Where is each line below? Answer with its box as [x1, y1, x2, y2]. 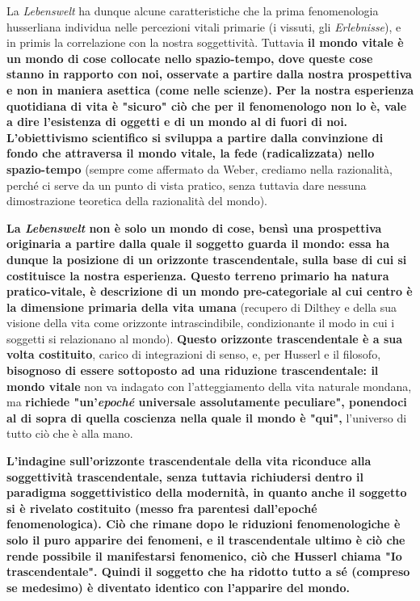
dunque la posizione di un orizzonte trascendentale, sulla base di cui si [6, 250, 407, 267]
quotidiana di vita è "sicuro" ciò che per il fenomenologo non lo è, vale [6, 97, 407, 114]
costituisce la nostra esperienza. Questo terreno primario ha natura [6, 267, 389, 284]
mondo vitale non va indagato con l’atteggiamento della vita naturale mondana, [6, 377, 412, 394]
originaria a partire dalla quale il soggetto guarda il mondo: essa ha [6, 235, 390, 252]
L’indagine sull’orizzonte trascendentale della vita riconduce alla [6, 452, 372, 469]
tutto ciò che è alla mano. [6, 425, 133, 442]
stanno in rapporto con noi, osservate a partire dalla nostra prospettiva [6, 65, 412, 82]
